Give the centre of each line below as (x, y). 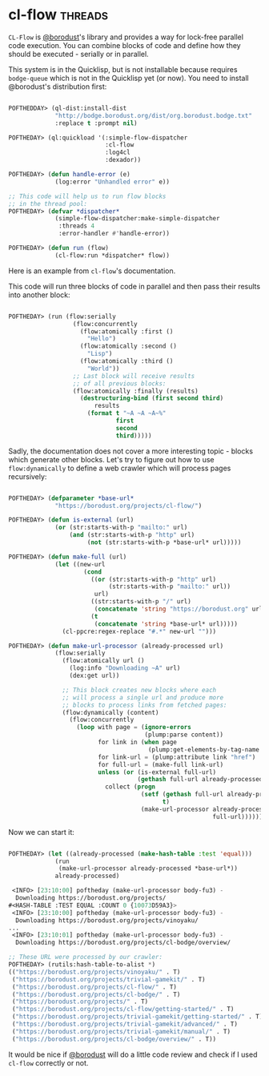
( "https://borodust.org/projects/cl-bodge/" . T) (96, 994)
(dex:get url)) (94, 676)
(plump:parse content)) (184, 735)
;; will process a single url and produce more (143, 697)
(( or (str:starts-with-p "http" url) (154, 579)
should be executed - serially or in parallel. (79, 54)
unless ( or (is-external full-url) (157, 772)
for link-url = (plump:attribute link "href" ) (177, 757)
